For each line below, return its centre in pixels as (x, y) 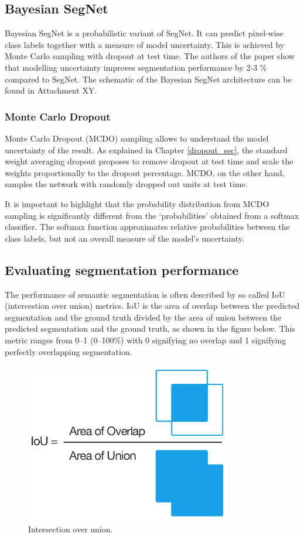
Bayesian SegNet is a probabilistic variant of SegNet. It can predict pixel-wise (144, 33)
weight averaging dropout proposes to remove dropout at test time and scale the (149, 161)
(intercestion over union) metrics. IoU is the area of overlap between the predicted (152, 306)
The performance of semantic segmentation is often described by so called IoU (145, 294)
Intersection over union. (71, 529)
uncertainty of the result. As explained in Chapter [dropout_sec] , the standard (146, 149)
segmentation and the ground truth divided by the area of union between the (143, 317)
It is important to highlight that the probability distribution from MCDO (137, 203)
